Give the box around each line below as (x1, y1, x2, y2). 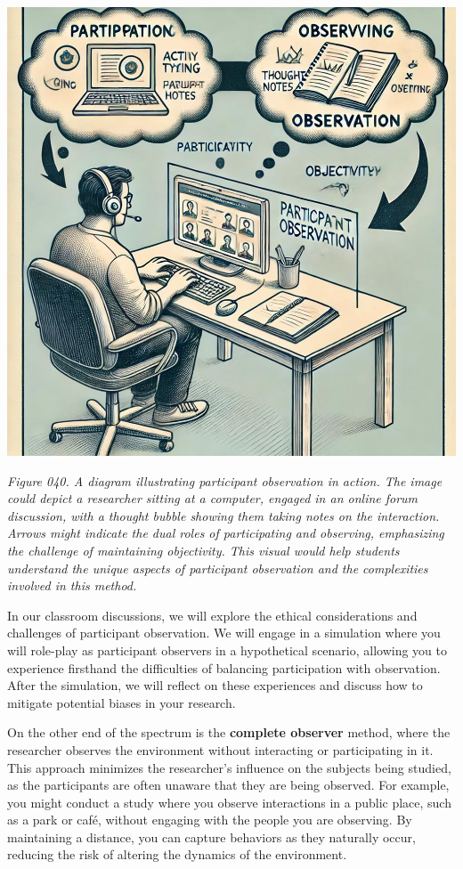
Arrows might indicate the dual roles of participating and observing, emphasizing (7, 524, 444, 542)
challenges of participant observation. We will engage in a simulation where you (7, 623, 441, 642)
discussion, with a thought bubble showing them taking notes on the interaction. (7, 506, 440, 524)
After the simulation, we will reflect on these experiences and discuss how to (7, 676, 423, 694)
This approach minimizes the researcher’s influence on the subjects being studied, (7, 758, 451, 776)
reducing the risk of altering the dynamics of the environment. (7, 845, 347, 864)
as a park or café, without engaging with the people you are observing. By (7, 810, 412, 829)
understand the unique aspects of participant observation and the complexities (7, 558, 428, 577)
